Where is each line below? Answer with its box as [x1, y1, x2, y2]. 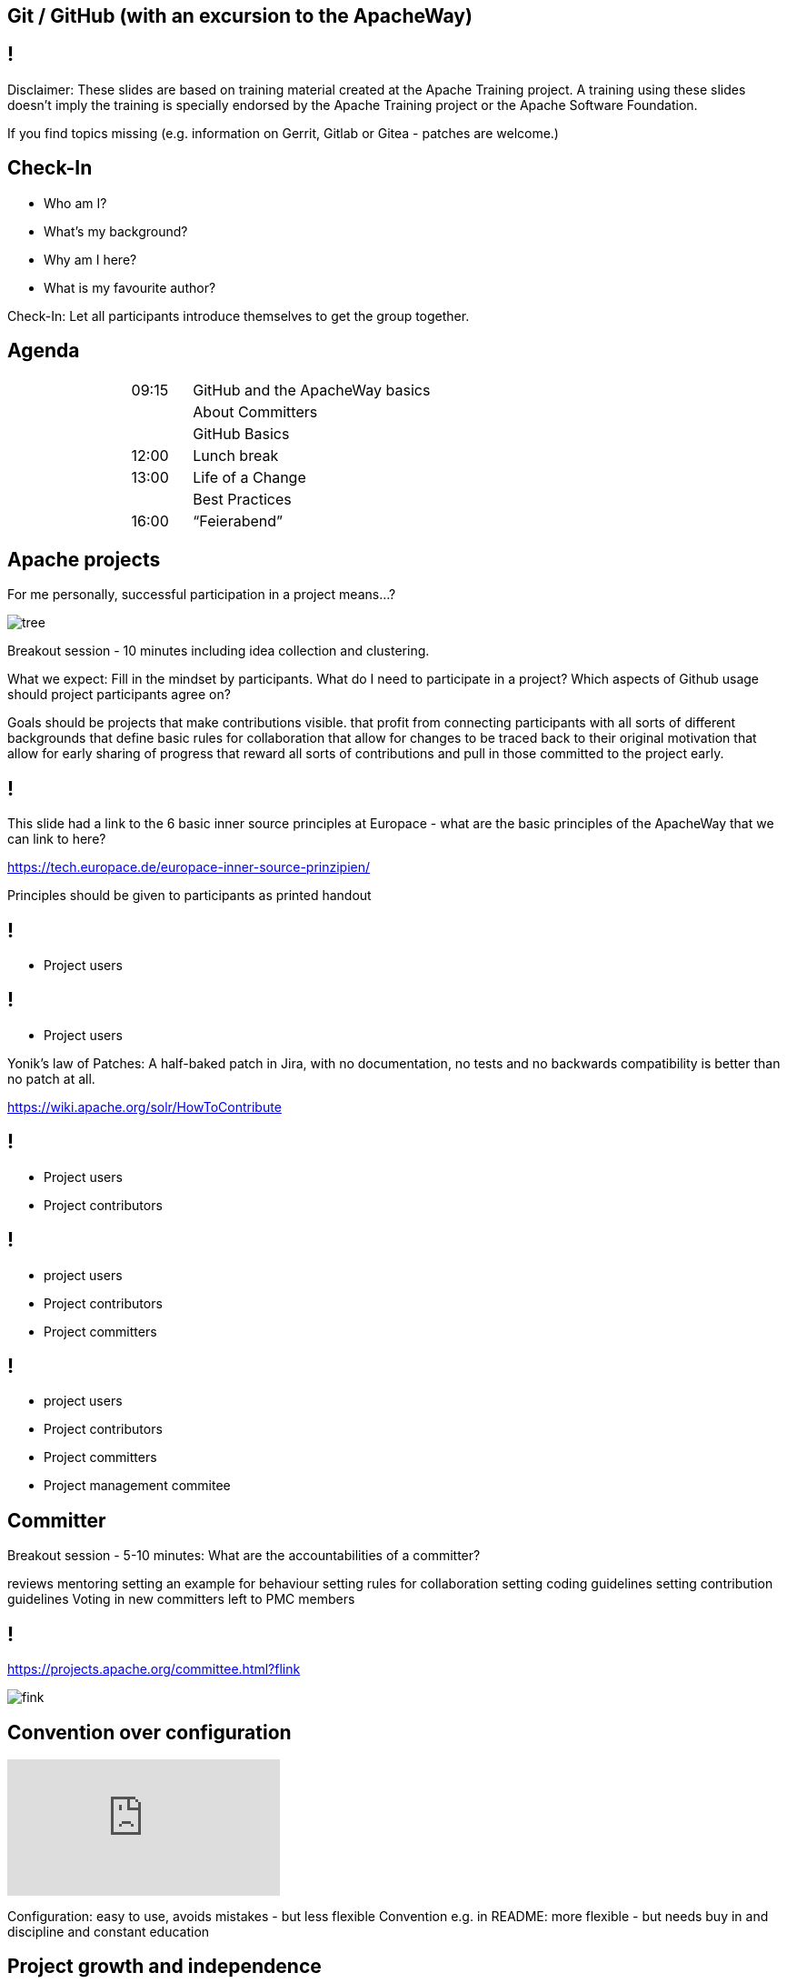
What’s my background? [44, 223, 188, 239]
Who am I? [44, 195, 107, 211]
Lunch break [193, 446, 279, 465]
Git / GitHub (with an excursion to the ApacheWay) [7, 5, 473, 27]
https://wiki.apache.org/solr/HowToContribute [7, 1098, 282, 1115]
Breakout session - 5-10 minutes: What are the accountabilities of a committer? [7, 1547, 481, 1564]
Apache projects [7, 547, 161, 571]
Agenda [7, 339, 80, 363]
